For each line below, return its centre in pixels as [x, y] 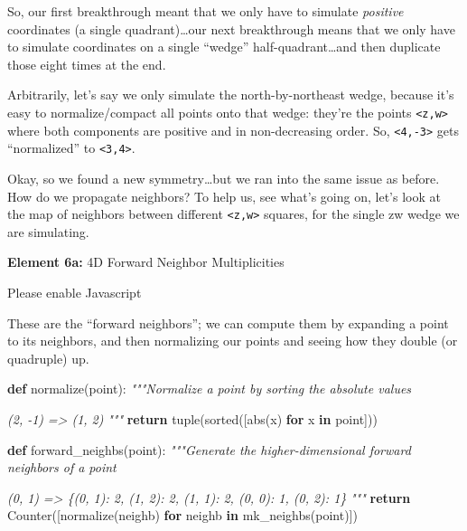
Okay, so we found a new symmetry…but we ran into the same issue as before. [224, 178]
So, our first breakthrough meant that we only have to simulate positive [205, 11]
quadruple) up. [48, 358]
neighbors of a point [62, 467]
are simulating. [48, 231]
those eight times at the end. [87, 64]
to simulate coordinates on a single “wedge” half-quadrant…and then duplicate [224, 47]
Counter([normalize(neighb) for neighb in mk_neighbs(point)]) [182, 515]
